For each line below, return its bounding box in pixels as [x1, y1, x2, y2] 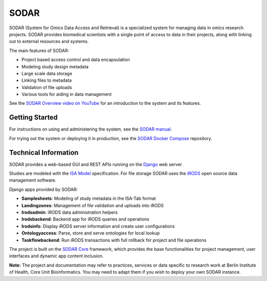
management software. [9, 177, 57, 183]
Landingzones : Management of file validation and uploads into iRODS [21, 202, 164, 208]
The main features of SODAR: [9, 47, 69, 53]
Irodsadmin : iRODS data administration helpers [21, 209, 118, 215]
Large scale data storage [21, 70, 73, 76]
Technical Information [9, 148, 79, 157]
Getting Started [9, 113, 58, 122]
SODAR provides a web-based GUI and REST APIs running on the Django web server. [9, 161, 183, 167]
